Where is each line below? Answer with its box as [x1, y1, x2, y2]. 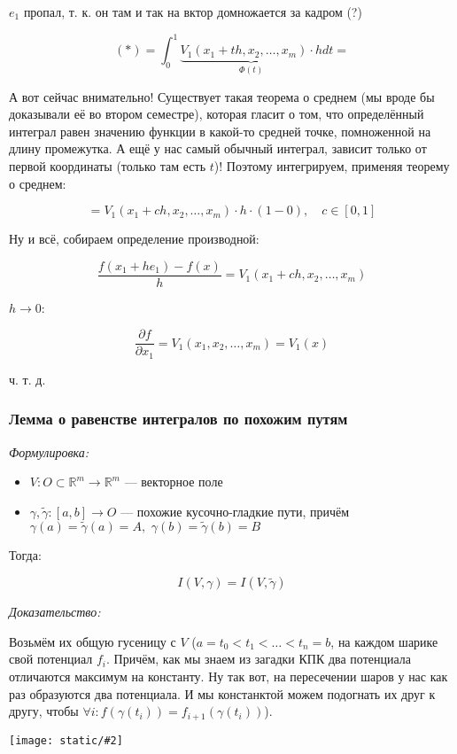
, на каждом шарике [330, 632, 438, 650]
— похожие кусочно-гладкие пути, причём [120, 501, 350, 520]
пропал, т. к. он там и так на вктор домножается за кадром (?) [23, 3, 362, 20]
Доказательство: [9, 602, 101, 621]
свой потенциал [9, 649, 93, 668]
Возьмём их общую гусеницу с [9, 632, 176, 650]
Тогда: [9, 545, 42, 564]
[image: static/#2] [9, 734, 123, 747]
